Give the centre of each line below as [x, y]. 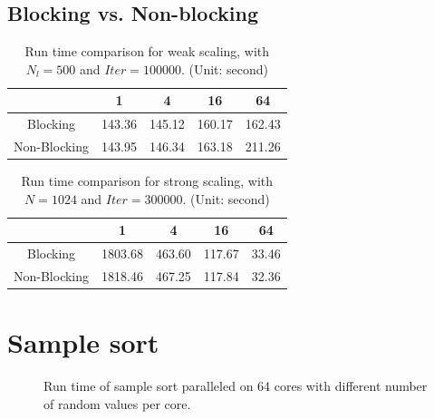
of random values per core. [117, 403]
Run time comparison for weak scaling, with [147, 51]
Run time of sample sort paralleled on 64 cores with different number [236, 386]
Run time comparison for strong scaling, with [147, 181]
